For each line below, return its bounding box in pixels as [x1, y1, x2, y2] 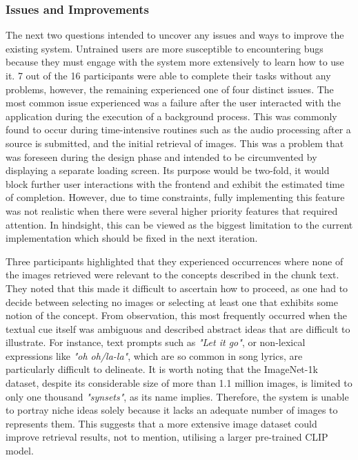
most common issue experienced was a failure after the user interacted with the [6, 95, 341, 110]
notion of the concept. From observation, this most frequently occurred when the [6, 308, 347, 323]
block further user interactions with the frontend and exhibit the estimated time [6, 176, 345, 191]
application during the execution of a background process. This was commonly [6, 108, 337, 123]
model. [6, 443, 34, 458]
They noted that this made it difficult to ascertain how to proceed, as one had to [6, 280, 348, 295]
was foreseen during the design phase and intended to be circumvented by [6, 149, 317, 164]
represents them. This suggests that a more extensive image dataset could [6, 416, 317, 430]
